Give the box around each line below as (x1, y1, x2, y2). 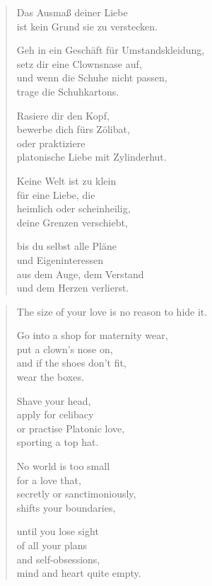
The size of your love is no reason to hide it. (16, 304, 208, 318)
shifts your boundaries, (16, 500, 116, 515)
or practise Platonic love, (16, 420, 125, 435)
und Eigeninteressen (16, 252, 103, 267)
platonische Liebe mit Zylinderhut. (16, 149, 167, 164)
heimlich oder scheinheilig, (16, 201, 131, 216)
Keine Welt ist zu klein (16, 173, 117, 188)
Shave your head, (16, 393, 91, 408)
